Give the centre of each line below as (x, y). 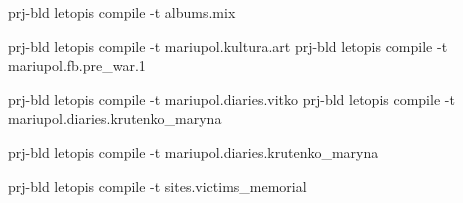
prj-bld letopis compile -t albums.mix (122, 12)
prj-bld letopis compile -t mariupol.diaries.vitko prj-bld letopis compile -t (231, 98)
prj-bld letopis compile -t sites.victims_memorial (157, 185)
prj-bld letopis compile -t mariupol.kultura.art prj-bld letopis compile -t (228, 45)
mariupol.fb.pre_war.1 (77, 65)
